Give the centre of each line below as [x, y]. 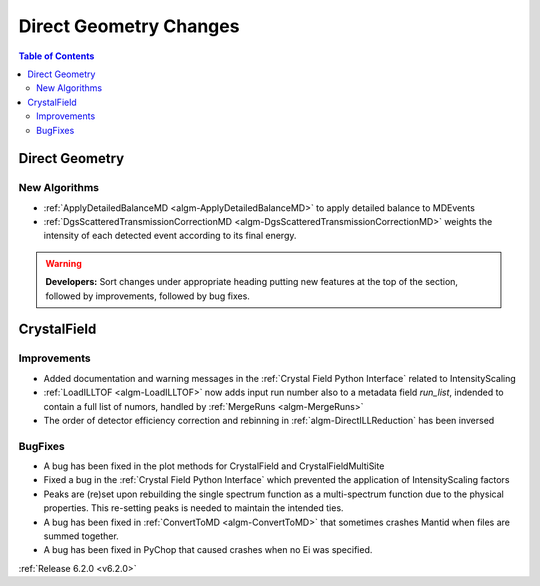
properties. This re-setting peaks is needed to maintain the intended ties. [193, 508]
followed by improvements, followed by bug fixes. [147, 296]
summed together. [81, 536]
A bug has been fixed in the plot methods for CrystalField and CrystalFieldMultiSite [214, 466]
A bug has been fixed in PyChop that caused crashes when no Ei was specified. [208, 550]
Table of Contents [56, 56]
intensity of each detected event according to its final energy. [170, 236]
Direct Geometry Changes [129, 26]
